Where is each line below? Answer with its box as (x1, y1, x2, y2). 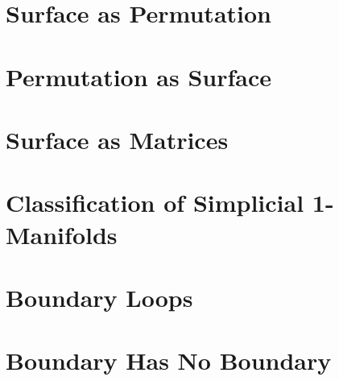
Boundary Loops (6, 280, 193, 313)
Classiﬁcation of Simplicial (6, 186, 304, 219)
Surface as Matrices (6, 122, 229, 155)
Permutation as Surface (6, 60, 271, 93)
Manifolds (6, 217, 118, 251)
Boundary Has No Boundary (6, 344, 332, 377)
